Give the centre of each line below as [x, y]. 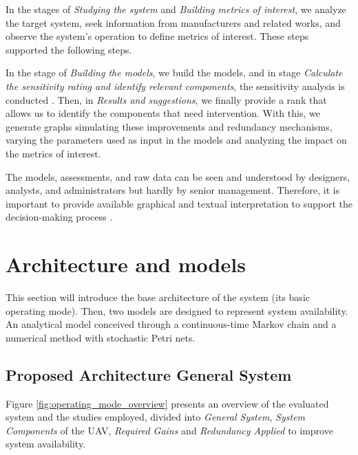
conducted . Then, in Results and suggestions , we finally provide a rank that [166, 99]
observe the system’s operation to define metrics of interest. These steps [157, 36]
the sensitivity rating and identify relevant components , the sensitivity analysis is [175, 86]
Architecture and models [126, 264]
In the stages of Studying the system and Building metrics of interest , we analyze [176, 9]
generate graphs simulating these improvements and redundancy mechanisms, [169, 126]
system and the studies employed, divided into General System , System [156, 417]
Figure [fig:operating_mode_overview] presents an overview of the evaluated [167, 403]
